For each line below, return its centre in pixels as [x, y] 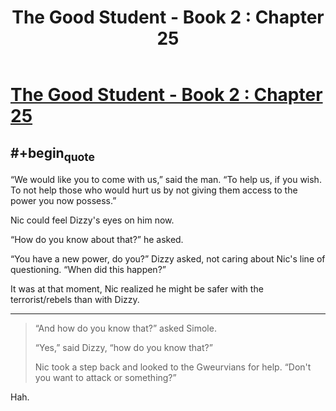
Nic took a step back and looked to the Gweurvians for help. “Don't [173, 367]
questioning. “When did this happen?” [88, 270]
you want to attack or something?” [105, 378]
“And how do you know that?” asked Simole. [125, 328]
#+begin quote [52, 154]
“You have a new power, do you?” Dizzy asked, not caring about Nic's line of [168, 259]
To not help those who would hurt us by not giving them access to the [154, 190]
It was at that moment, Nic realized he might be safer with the [137, 289]
